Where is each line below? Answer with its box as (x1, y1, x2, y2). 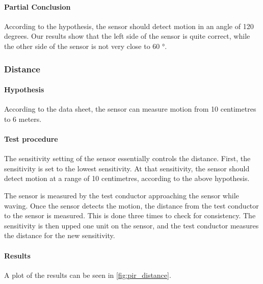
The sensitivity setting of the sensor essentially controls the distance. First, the (4, 153, 251, 164)
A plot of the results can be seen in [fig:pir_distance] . (4, 269, 171, 280)
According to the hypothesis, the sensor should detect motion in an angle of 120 (4, 20, 254, 31)
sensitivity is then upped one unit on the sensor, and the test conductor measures (4, 220, 259, 230)
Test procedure (4, 134, 58, 144)
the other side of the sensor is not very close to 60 (4, 40, 160, 51)
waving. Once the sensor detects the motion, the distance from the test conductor (4, 200, 259, 211)
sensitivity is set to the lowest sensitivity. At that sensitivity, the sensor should (4, 163, 250, 173)
